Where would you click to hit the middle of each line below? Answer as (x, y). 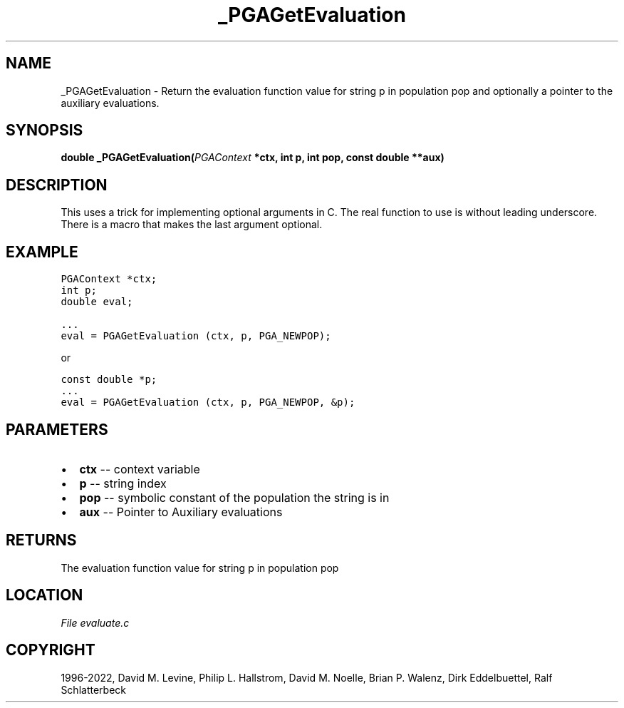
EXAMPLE (42, 252)
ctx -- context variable (140, 469)
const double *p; (109, 380)
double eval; (97, 302)
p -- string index (123, 483)
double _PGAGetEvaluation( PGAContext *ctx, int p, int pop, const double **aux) (253, 158)
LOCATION (45, 595)
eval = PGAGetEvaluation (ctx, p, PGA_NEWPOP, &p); (208, 402)
